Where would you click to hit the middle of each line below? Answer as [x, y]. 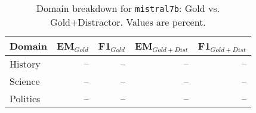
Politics [25, 98]
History [25, 64]
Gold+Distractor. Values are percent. [128, 22]
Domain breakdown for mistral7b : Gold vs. [128, 8]
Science [25, 81]
